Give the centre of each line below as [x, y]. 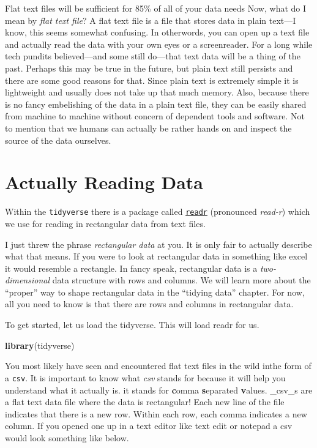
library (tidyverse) [40, 345]
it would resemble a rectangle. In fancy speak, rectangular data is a [131, 268]
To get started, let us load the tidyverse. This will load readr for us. [132, 325]
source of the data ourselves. [58, 140]
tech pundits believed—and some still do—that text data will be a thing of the [153, 56]
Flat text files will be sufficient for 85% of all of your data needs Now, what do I [156, 8]
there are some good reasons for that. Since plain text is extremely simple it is [152, 80]
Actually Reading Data [104, 182]
